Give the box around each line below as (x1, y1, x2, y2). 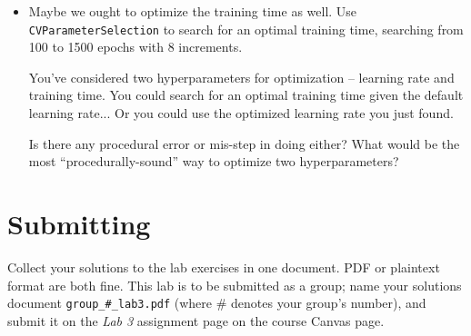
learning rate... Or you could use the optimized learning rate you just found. (28, 104, 454, 123)
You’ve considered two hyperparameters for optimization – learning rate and (28, 67, 455, 86)
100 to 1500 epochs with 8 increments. (28, 37, 243, 56)
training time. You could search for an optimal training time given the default (28, 85, 464, 104)
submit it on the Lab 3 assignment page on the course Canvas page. (7, 311, 385, 330)
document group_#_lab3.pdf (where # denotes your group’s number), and (7, 293, 426, 312)
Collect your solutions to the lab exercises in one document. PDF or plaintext (7, 257, 440, 276)
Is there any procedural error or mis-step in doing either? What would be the (28, 133, 460, 153)
